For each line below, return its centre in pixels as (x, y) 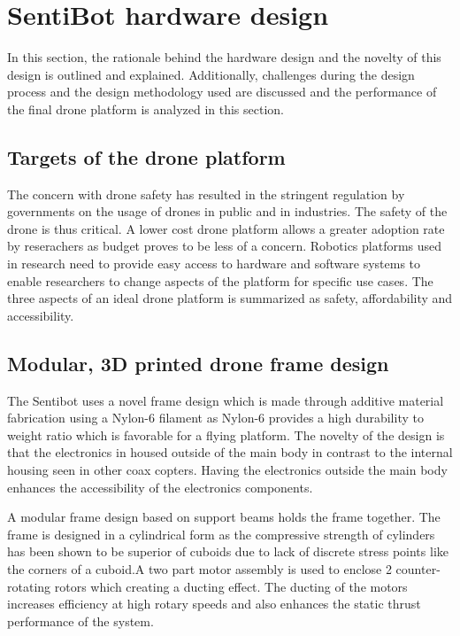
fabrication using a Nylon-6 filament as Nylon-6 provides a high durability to (215, 418)
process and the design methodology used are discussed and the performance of (222, 92)
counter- (418, 569)
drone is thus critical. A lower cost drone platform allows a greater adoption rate (226, 228)
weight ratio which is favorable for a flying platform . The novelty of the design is (226, 434)
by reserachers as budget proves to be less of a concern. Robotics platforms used (225, 246)
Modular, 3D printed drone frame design (198, 363)
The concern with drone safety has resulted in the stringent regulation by (206, 194)
